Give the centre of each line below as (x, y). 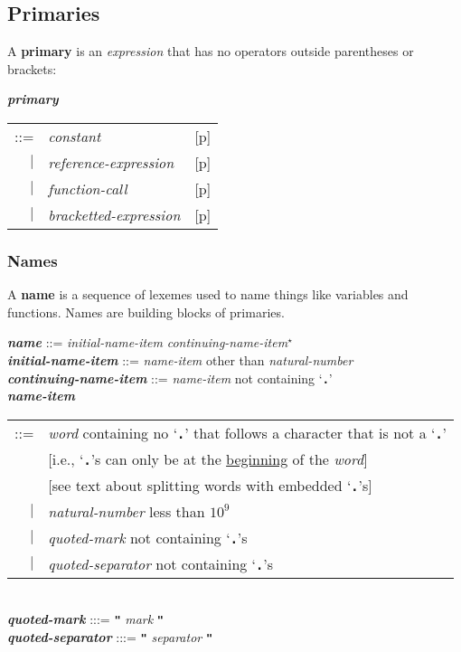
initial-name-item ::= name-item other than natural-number (180, 359)
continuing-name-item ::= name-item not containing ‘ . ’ (170, 378)
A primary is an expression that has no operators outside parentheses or (211, 51)
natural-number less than (127, 511)
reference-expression (111, 162)
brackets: (32, 68)
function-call (88, 188)
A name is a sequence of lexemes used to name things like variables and (208, 294)
